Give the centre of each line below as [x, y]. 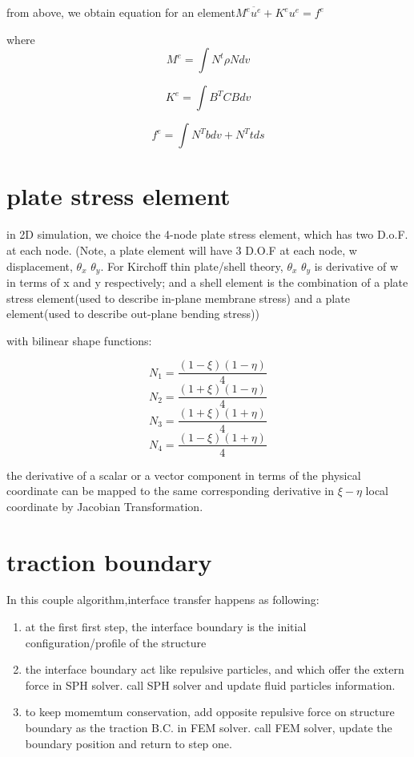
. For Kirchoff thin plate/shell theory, [192, 266]
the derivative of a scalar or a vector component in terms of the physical [184, 475]
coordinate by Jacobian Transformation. [105, 506]
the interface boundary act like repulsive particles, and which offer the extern [215, 669]
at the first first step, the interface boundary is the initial [166, 627]
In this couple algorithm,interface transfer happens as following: [163, 600]
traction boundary [109, 561]
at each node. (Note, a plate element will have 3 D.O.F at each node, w [182, 250]
